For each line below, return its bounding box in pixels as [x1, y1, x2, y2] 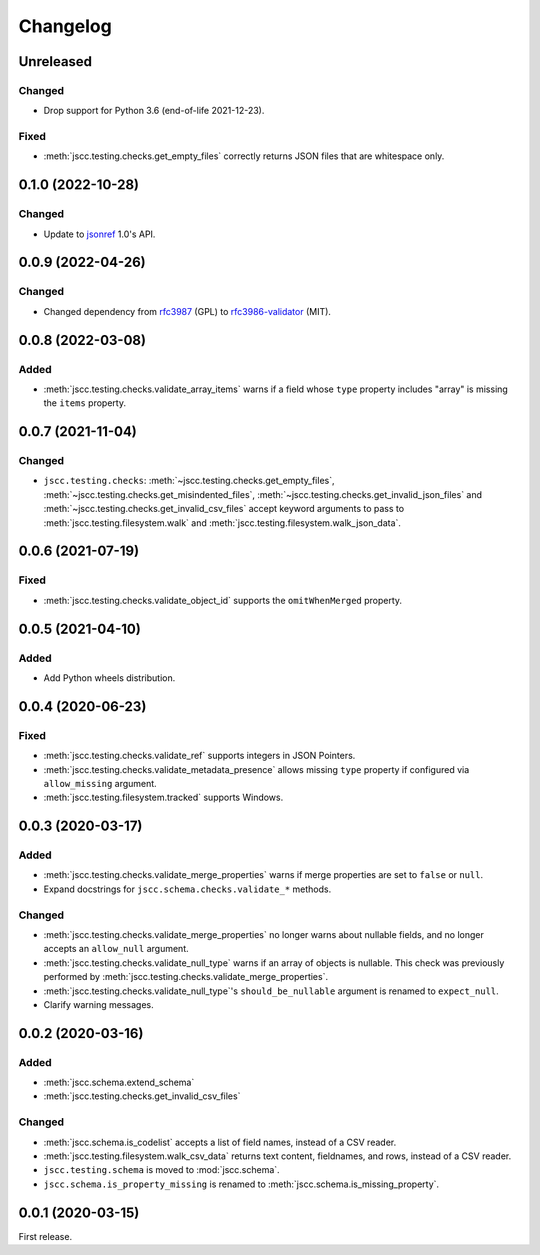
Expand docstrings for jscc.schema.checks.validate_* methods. [43, 883, 332, 895]
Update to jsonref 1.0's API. [43, 228, 156, 240]
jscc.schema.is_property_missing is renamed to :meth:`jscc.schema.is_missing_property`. [43, 1178, 440, 1190]
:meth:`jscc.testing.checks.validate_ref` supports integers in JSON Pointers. [43, 750, 356, 762]
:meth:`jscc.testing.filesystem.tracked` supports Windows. [43, 791, 284, 804]
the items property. [43, 397, 127, 409]
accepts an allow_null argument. [43, 943, 189, 955]
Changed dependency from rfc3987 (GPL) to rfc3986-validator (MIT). [43, 305, 332, 317]
